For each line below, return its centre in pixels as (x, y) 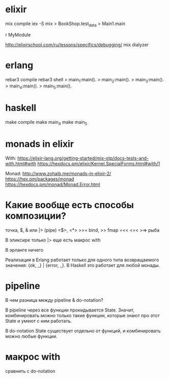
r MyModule (18, 35)
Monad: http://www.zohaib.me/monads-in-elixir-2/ (58, 173)
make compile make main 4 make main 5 (46, 123)
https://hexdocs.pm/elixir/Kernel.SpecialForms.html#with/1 (99, 163)
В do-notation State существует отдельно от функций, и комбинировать (83, 330)
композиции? (36, 216)
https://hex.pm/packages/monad (40, 179)
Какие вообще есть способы (69, 205)
